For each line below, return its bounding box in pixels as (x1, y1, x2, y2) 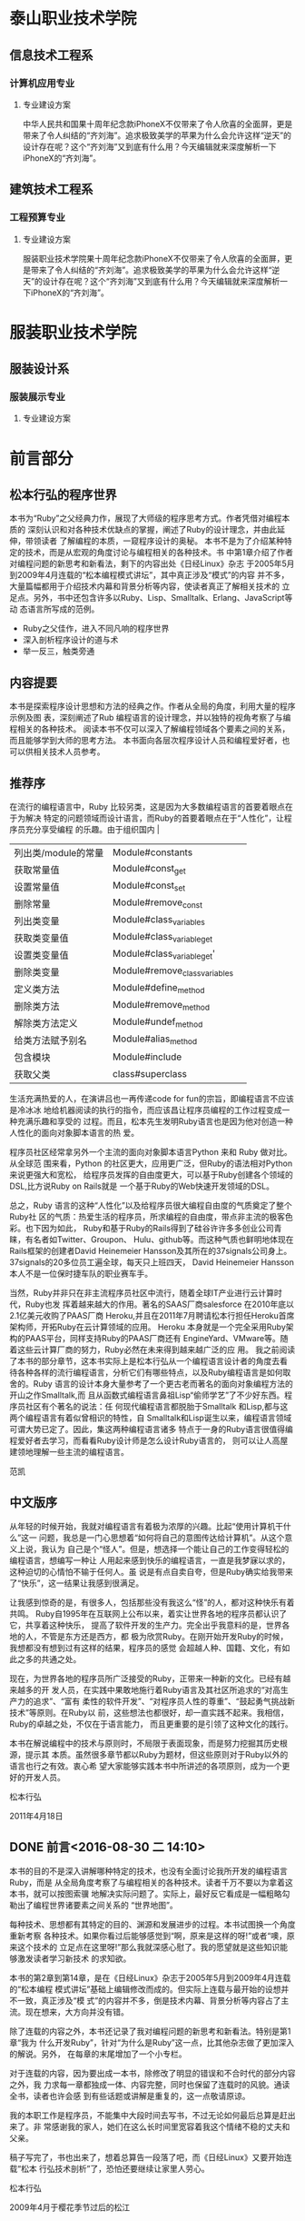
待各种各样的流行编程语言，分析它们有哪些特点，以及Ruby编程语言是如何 (9, 1367, 283, 1378)
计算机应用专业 (9, 76, 75, 89)
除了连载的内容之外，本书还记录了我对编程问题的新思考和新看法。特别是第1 (9, 2026, 291, 2037)
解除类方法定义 (14, 1017, 79, 1030)
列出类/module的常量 (14, 847, 104, 860)
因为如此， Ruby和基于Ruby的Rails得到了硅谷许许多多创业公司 (40, 1223, 274, 1234)
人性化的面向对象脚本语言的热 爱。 (9, 1128, 139, 1139)
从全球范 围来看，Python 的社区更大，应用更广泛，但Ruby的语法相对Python (9, 1158, 293, 1169)
